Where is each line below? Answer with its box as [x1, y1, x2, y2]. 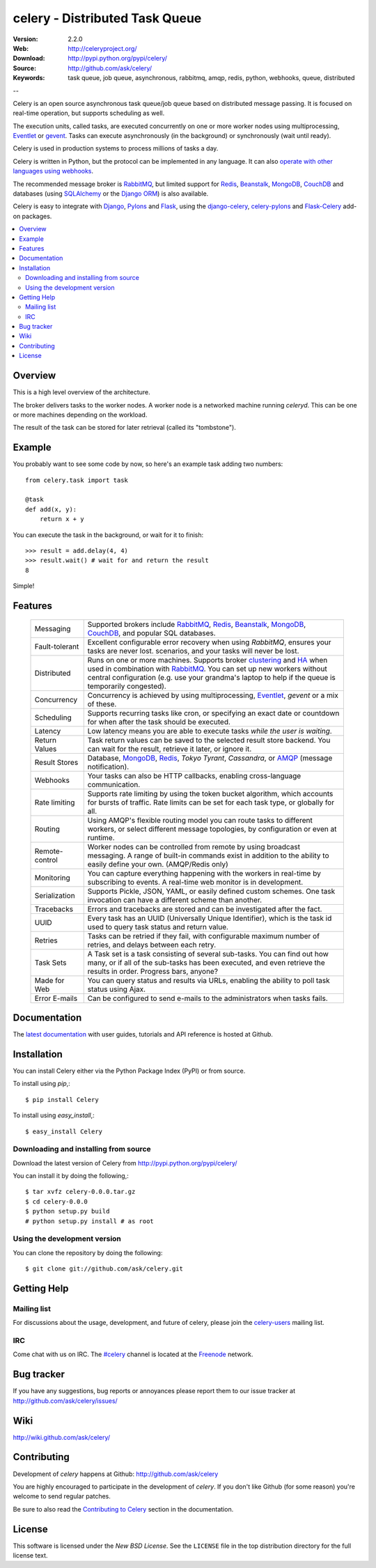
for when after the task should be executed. [87, 717, 231, 727]
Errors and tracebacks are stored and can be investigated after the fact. [87, 904, 322, 914]
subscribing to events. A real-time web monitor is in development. [87, 877, 304, 887]
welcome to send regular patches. [13, 1492, 111, 1500]
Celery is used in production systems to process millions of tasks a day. [13, 144, 219, 153]
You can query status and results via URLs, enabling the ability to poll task [87, 975, 330, 985]
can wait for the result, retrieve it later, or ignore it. [87, 744, 252, 754]
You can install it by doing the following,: [13, 1172, 129, 1180]
